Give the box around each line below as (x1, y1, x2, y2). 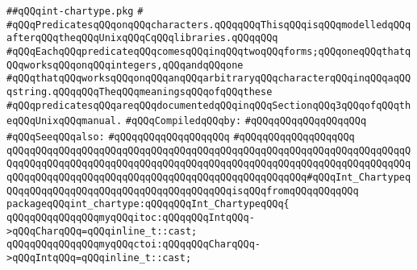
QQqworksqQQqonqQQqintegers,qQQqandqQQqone (6, 59, 244, 71)
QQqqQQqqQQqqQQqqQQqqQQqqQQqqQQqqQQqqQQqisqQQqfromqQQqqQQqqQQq (6, 185, 359, 197)
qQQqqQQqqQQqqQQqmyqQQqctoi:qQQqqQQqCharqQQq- (6, 239, 261, 251)
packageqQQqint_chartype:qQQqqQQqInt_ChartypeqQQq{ (6, 198, 290, 210)
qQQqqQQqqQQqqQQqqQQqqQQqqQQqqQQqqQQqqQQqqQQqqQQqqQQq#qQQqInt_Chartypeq (6, 171, 411, 183)
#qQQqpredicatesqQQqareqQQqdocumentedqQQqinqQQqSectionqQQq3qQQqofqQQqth (6, 99, 411, 111)
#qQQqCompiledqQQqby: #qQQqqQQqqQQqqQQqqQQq (125, 115, 367, 127)
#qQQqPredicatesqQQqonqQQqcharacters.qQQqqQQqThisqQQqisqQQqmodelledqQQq (6, 19, 411, 31)
